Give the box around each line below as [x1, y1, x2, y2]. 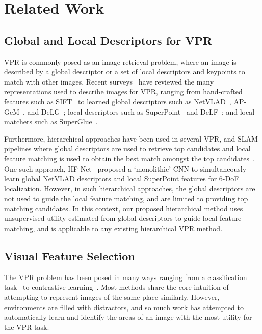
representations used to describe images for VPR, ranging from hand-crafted [4, 86, 243, 97]
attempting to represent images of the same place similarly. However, [4, 292, 220, 302]
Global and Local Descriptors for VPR [4, 32, 213, 48]
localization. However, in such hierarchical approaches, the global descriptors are [4, 183, 255, 193]
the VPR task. [4, 321, 49, 332]
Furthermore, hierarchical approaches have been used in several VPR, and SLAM [4, 133, 258, 144]
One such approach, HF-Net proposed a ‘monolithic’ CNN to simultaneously [4, 163, 247, 174]
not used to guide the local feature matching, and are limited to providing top [4, 193, 248, 204]
